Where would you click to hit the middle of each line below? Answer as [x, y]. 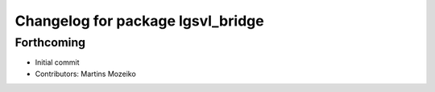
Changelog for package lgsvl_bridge [140, 21]
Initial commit [57, 62]
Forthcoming [50, 42]
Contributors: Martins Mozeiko [85, 74]
